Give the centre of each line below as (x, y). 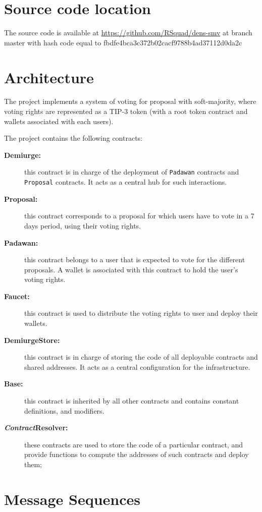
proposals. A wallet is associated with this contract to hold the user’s (131, 269)
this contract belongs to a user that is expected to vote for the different (135, 260)
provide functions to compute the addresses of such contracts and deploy (137, 454)
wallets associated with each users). (59, 121)
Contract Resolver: (36, 428)
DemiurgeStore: (32, 340)
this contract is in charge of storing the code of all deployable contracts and (141, 357)
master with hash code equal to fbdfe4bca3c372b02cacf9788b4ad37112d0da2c (123, 42)
